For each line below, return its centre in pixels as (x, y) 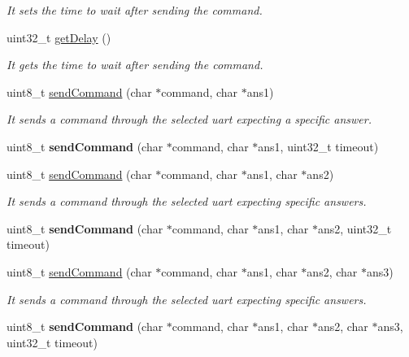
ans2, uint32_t (355, 228)
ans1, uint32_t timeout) (318, 146)
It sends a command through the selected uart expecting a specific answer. (189, 119)
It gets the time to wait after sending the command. (135, 65)
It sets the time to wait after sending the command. (135, 10)
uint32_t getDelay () (59, 37)
